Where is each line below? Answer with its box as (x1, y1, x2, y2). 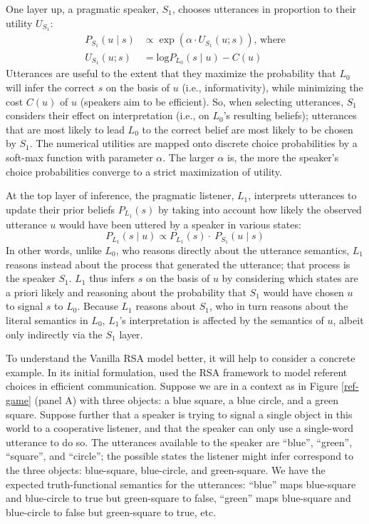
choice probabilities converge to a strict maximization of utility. (6, 163, 282, 178)
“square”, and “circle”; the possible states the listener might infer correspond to (6, 448, 354, 463)
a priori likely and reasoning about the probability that (6, 284, 246, 299)
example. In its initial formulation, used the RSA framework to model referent (6, 364, 348, 379)
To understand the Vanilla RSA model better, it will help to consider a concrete (6, 351, 355, 366)
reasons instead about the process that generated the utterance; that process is (6, 256, 350, 271)
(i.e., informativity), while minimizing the (182, 79, 363, 94)
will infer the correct (6, 79, 95, 94)
